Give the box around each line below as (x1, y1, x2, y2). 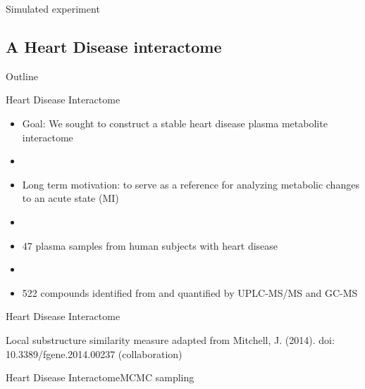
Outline (6, 68, 38, 83)
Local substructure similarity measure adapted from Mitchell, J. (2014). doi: (6, 332, 335, 347)
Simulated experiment (6, 1, 100, 15)
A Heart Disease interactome (6, 35, 222, 57)
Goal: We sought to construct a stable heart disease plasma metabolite (22, 115, 328, 130)
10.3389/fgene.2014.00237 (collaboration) (6, 346, 182, 361)
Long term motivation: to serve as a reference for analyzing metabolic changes (22, 177, 359, 191)
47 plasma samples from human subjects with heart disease (22, 238, 278, 253)
